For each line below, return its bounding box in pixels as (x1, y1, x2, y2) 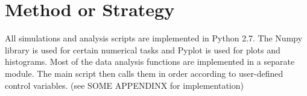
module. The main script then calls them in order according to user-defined (5, 67, 283, 79)
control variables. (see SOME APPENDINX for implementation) (5, 79, 244, 91)
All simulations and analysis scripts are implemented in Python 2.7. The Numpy (5, 32, 303, 44)
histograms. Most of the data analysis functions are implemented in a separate (5, 55, 295, 68)
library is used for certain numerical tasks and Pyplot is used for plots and (5, 43, 280, 56)
